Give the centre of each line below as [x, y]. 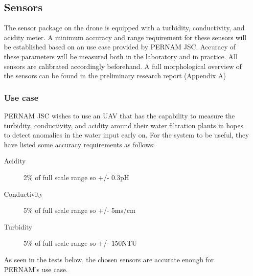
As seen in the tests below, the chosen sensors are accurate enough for [109, 259]
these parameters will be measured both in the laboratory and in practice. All [121, 56]
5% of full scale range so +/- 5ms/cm [80, 210]
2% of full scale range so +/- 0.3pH [77, 177]
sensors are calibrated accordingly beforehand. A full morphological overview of [123, 66]
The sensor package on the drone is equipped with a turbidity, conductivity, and [124, 28]
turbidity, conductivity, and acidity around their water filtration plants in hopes [124, 125]
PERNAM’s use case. [36, 269]
